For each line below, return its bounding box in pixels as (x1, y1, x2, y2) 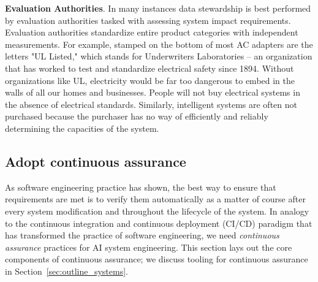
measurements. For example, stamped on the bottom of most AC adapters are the (5, 37, 313, 50)
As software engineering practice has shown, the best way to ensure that (5, 180, 276, 193)
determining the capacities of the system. (5, 121, 159, 134)
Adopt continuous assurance (5, 151, 186, 170)
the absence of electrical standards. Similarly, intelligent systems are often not (5, 97, 297, 110)
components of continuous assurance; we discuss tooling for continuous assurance (5, 253, 308, 265)
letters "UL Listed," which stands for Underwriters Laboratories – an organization (5, 50, 312, 63)
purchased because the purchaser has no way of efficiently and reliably (5, 110, 268, 123)
